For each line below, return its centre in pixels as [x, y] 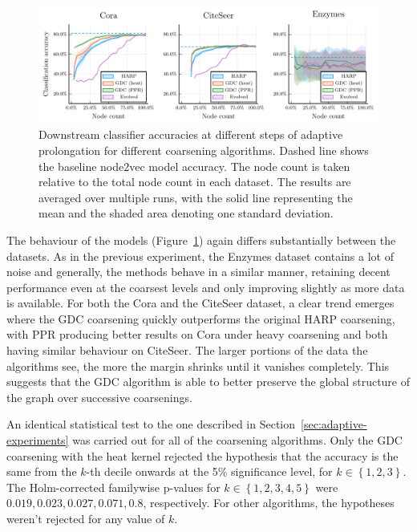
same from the [42, 471]
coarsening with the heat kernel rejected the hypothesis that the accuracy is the [202, 455]
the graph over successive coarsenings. [99, 397]
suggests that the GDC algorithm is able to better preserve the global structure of [208, 382]
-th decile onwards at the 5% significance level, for [209, 471]
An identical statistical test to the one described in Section [151, 424]
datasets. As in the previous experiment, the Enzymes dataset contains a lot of [200, 256]
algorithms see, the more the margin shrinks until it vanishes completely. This [198, 365]
